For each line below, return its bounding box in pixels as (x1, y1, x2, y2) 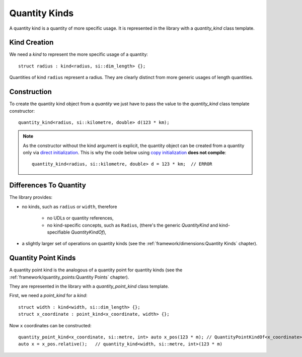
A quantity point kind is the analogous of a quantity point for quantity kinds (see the (9, 267, 183, 273)
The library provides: (9, 194, 53, 200)
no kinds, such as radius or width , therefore (22, 203, 117, 209)
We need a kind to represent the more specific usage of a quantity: (9, 51, 148, 57)
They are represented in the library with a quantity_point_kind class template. (9, 283, 170, 290)
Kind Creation (9, 38, 54, 47)
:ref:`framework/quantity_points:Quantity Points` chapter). (9, 274, 129, 280)
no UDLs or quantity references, (47, 215, 114, 221)
